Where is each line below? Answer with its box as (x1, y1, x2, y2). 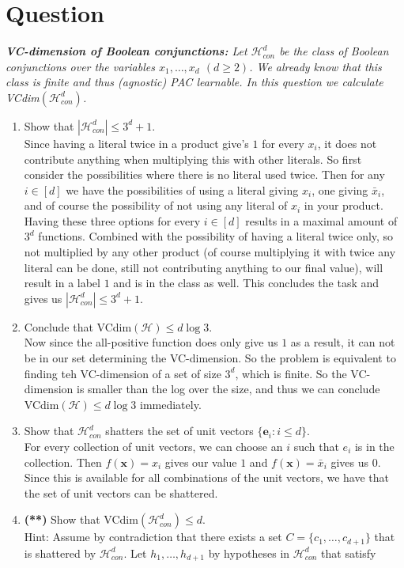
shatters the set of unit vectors (105, 422, 254, 439)
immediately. (140, 396, 202, 412)
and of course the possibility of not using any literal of (24, 197, 288, 214)
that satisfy (321, 544, 376, 561)
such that (293, 438, 339, 454)
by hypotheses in (208, 544, 290, 561)
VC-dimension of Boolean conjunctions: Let (6, 43, 247, 59)
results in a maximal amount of (245, 212, 398, 229)
